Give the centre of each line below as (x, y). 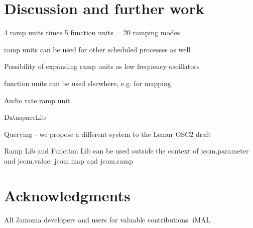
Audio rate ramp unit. (38, 100)
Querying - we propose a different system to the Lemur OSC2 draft (108, 134)
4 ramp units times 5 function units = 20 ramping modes (92, 32)
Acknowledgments (67, 195)
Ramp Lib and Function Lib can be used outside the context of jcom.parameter (126, 151)
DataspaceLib (25, 117)
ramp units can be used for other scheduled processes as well (97, 49)
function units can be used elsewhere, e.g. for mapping (88, 83)
